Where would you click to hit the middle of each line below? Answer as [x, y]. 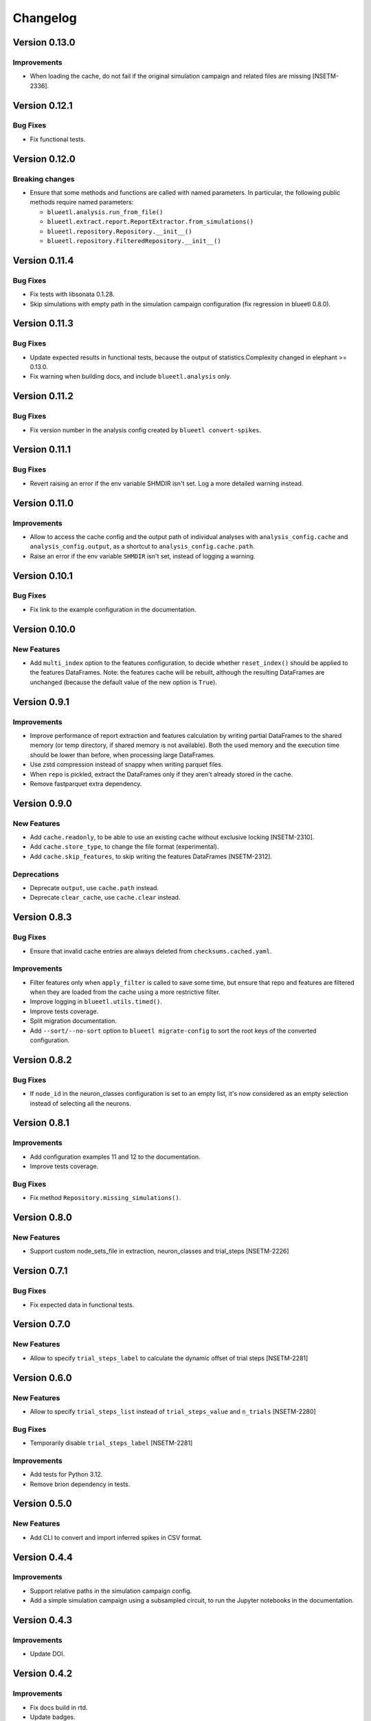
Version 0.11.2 [43, 396]
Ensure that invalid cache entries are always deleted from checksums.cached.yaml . [151, 951]
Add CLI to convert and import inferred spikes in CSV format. [116, 1537]
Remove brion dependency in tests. [80, 1484]
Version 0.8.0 [42, 1217]
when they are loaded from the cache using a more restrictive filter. [125, 992]
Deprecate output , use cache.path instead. [94, 887]
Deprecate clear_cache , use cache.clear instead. [105, 898]
